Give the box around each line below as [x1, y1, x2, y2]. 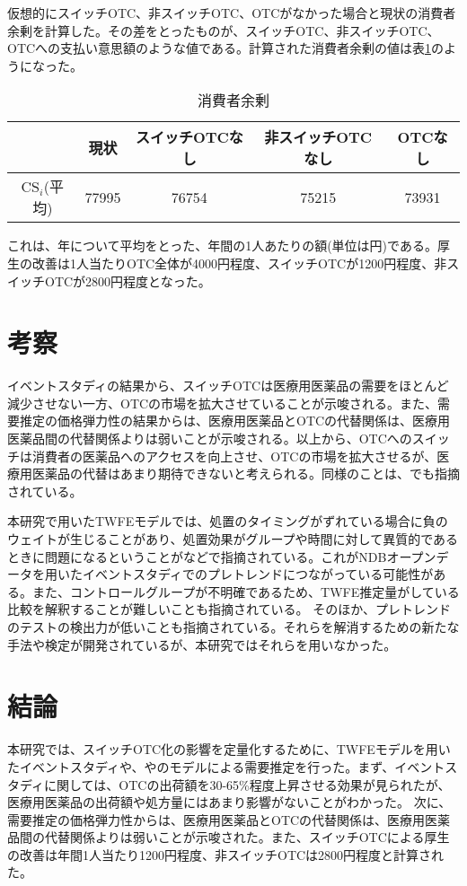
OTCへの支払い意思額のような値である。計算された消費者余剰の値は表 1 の [7, 39, 444, 57]
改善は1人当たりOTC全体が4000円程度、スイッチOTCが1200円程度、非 [31, 253, 447, 272]
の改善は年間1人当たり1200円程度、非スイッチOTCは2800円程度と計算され [7, 845, 445, 864]
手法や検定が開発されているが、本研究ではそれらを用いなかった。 [7, 635, 397, 654]
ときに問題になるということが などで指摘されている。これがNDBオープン [7, 547, 436, 566]
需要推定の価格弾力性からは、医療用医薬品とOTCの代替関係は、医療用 [7, 810, 426, 829]
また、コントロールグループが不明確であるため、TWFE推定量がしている [31, 582, 460, 601]
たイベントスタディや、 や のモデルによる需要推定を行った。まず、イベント [7, 757, 445, 776]
